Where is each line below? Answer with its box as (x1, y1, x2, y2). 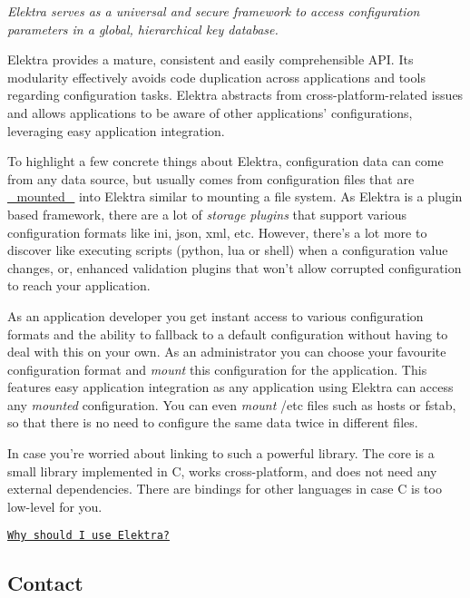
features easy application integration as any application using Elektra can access (7, 377, 454, 397)
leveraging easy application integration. (7, 121, 225, 140)
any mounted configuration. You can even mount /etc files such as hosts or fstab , (7, 395, 456, 414)
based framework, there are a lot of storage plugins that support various (7, 204, 407, 223)
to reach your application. (7, 276, 151, 295)
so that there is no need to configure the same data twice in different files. (7, 413, 418, 432)
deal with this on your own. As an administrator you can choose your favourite (7, 342, 446, 361)
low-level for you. (7, 496, 103, 515)
